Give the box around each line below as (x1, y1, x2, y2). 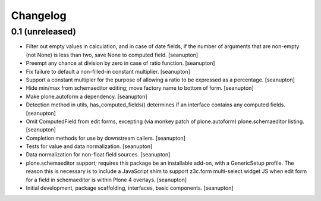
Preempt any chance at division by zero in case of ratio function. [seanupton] (26, 59, 215, 67)
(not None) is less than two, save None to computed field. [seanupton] (26, 51, 199, 58)
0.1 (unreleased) (11, 26, 77, 37)
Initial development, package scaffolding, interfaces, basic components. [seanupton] (26, 184, 234, 191)
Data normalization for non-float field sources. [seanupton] (26, 151, 171, 158)
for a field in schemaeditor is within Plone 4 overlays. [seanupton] (26, 176, 187, 183)
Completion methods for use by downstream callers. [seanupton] (26, 134, 185, 142)
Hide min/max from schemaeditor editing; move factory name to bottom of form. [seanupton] (26, 84, 254, 92)
